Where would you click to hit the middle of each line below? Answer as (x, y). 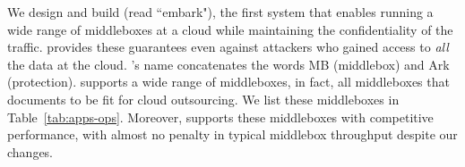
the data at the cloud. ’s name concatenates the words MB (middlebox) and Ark (228, 64)
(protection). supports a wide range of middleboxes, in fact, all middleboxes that (228, 82)
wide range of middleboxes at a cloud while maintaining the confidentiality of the (230, 29)
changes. (30, 151)
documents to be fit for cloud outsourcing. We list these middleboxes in (203, 99)
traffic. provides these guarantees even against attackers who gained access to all (228, 47)
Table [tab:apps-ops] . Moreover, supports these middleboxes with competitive (220, 117)
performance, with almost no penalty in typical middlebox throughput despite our (232, 134)
